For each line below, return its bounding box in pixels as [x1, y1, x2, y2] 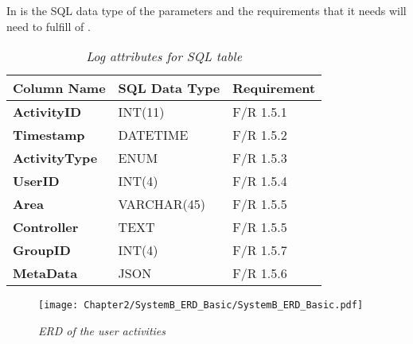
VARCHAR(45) [118, 195, 205, 214]
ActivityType [13, 149, 98, 168]
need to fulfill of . [6, 17, 91, 34]
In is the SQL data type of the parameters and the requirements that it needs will [6, 2, 407, 18]
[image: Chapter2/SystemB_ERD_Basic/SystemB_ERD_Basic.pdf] [38, 300, 364, 311]
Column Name [13, 79, 106, 98]
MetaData [13, 264, 78, 283]
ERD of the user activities [38, 322, 166, 338]
